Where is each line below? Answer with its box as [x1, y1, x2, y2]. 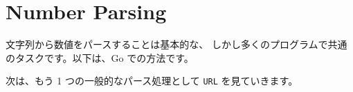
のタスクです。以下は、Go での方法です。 [6, 50, 194, 65]
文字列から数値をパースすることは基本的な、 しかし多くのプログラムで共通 [6, 37, 347, 51]
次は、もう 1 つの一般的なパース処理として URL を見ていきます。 [6, 73, 298, 88]
